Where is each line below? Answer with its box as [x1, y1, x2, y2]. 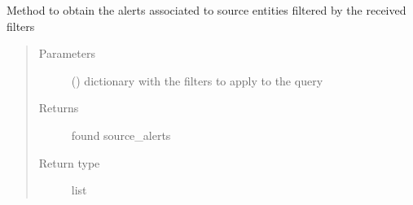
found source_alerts [71, 126, 171, 143]
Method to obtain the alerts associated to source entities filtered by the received [7, 2, 406, 18]
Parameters [38, 45, 95, 62]
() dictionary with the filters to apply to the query [71, 72, 323, 89]
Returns [38, 99, 79, 116]
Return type [38, 154, 100, 171]
